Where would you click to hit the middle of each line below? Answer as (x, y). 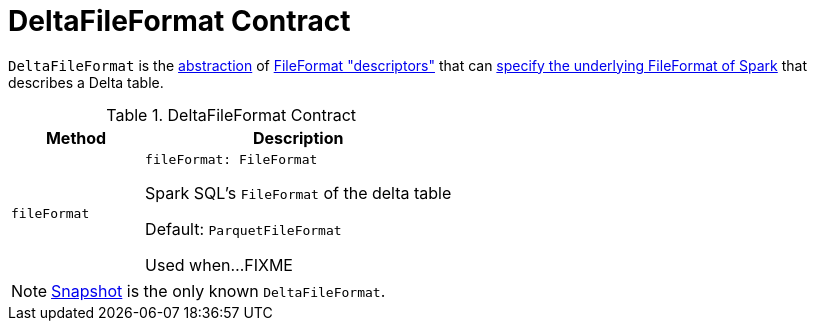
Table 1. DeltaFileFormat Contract (231, 114)
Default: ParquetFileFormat (243, 228)
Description (298, 137)
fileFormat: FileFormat (231, 159)
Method (76, 137)
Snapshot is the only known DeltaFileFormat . (218, 290)
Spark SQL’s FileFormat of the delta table (298, 192)
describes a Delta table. (86, 82)
